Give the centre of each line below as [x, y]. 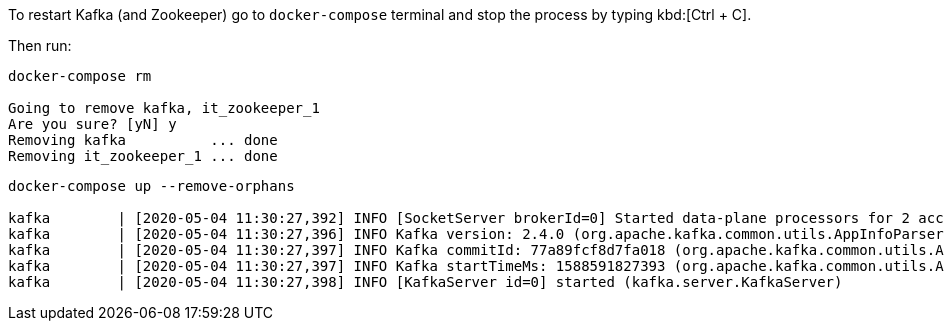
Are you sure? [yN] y [92, 124]
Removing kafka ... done [143, 140]
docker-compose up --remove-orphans [151, 186]
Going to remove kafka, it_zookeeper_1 [164, 108]
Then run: [40, 45]
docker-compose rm [80, 76]
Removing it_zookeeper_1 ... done [143, 156]
